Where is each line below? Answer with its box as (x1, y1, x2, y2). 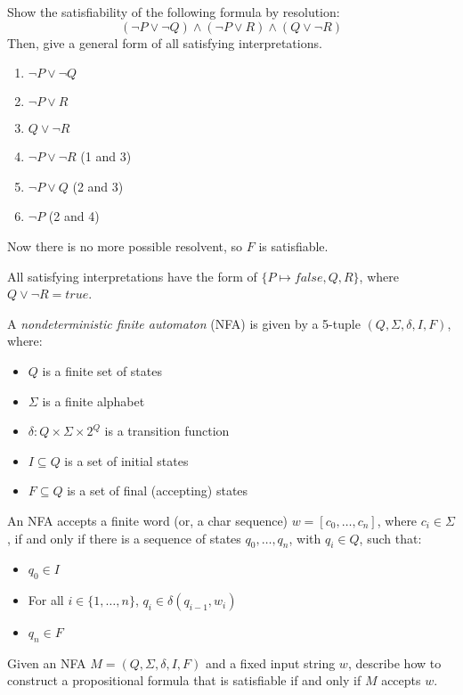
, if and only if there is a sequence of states (7, 528, 241, 547)
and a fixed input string (205, 653, 336, 672)
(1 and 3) (80, 147, 132, 166)
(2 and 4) (48, 207, 100, 225)
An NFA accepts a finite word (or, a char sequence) (7, 511, 288, 529)
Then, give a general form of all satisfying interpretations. (7, 33, 322, 52)
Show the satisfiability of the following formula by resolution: (7, 3, 340, 20)
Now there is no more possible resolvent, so (7, 236, 243, 255)
